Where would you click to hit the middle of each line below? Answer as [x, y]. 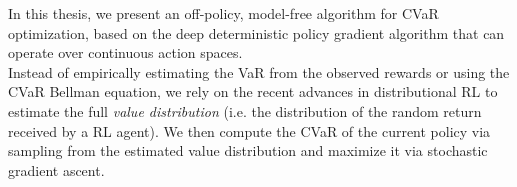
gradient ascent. [56, 169]
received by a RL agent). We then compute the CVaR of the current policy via [249, 130]
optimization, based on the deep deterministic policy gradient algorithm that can [256, 32]
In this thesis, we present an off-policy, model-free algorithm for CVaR [223, 13]
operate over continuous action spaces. [125, 52]
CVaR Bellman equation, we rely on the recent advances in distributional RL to [253, 91]
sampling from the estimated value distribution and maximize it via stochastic [248, 150]
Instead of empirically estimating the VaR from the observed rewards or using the [259, 71]
